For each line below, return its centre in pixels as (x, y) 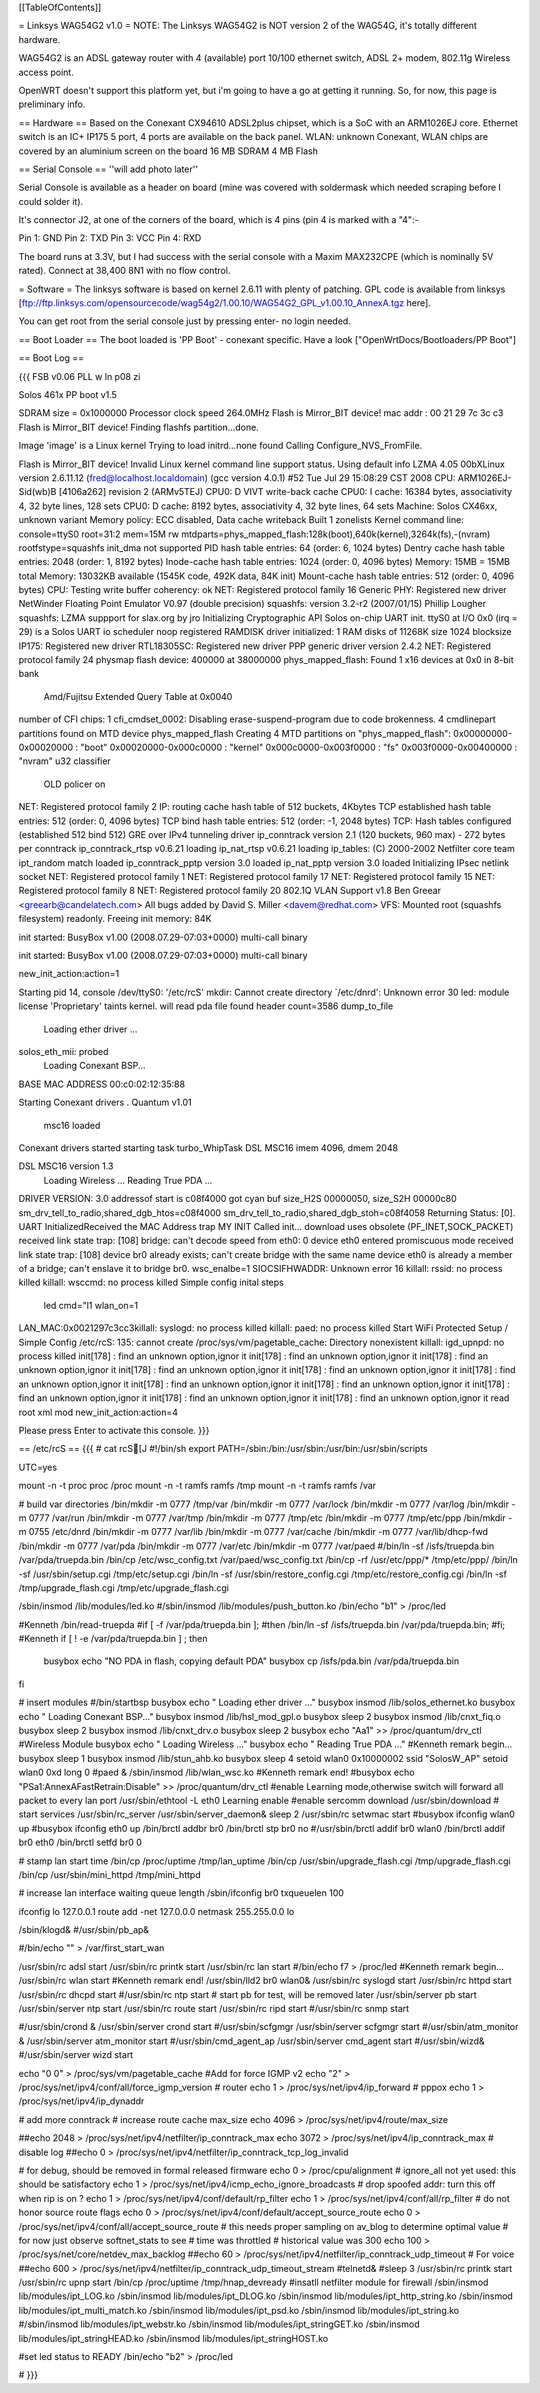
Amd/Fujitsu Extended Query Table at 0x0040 (138, 696)
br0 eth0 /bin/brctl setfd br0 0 (80, 1842)
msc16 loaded (72, 1125)
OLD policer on (74, 784)
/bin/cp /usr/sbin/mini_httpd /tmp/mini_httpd (110, 1874)
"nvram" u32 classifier (65, 761)
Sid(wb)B (37, 492)
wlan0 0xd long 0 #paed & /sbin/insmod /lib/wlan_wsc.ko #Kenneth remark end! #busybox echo (216, 1772)
